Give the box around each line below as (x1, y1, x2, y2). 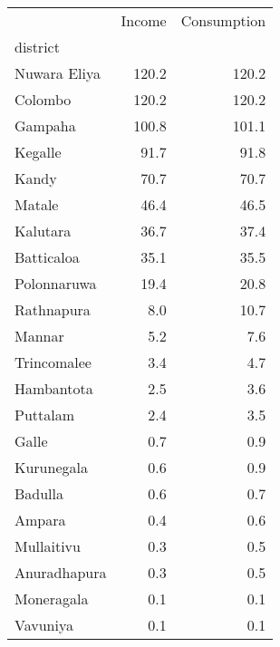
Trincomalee (14, 352, 92, 372)
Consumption (180, 10, 266, 31)
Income (121, 10, 167, 31)
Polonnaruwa (14, 273, 97, 294)
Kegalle (14, 141, 62, 162)
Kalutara (14, 220, 72, 241)
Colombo (14, 89, 72, 110)
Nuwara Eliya (14, 63, 101, 83)
